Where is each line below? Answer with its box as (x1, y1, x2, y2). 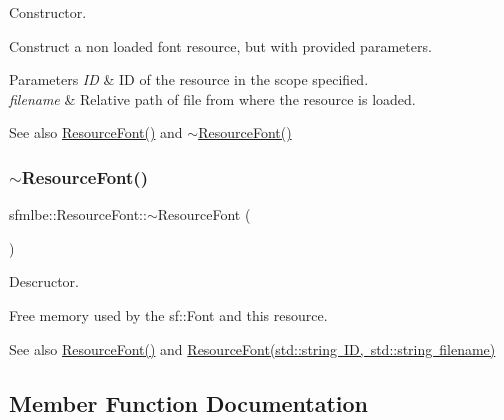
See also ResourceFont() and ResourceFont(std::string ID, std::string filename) (9, 338, 496, 359)
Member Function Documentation (9, 387, 369, 418)
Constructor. (9, 2, 87, 22)
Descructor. (9, 271, 79, 292)
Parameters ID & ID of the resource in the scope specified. (9, 69, 369, 90)
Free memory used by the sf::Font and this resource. (9, 304, 328, 325)
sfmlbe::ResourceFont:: (9, 204, 147, 225)
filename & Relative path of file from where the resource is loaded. (9, 88, 416, 109)
